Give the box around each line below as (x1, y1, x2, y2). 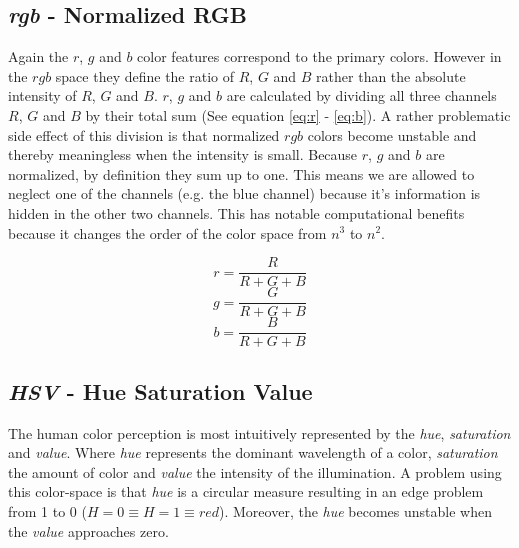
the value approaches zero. (8, 520, 169, 541)
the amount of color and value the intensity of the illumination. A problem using (8, 461, 502, 482)
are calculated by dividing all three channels (226, 85, 497, 106)
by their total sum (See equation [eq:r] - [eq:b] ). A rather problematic (85, 104, 511, 125)
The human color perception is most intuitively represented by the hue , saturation (8, 422, 511, 443)
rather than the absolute (316, 65, 466, 86)
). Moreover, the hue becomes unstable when (219, 500, 492, 521)
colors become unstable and (307, 124, 477, 145)
